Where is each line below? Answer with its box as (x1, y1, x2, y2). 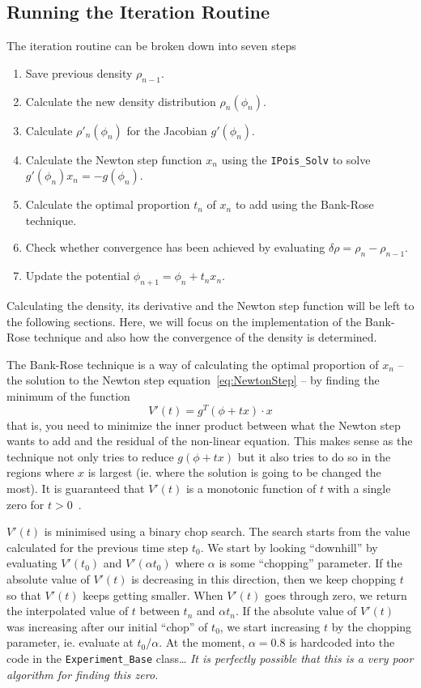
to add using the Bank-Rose (235, 196, 374, 213)
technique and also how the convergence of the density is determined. (33, 329, 377, 346)
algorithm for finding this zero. (6, 665, 159, 682)
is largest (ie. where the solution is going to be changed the (87, 464, 381, 481)
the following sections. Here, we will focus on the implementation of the (6, 312, 362, 329)
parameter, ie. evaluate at (6, 634, 134, 651)
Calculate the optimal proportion (25, 196, 190, 213)
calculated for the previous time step (6, 538, 189, 555)
